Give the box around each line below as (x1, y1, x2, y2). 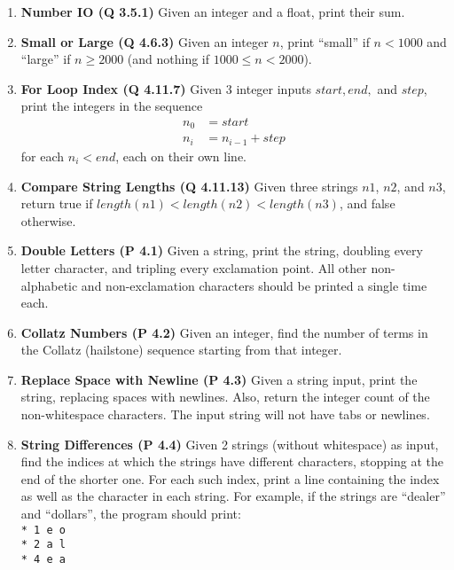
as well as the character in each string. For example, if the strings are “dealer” (20, 487, 446, 505)
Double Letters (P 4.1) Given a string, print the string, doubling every (20, 241, 423, 260)
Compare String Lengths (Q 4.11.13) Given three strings (20, 176, 358, 195)
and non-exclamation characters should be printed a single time (81, 276, 427, 294)
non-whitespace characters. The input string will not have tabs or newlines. (20, 405, 430, 424)
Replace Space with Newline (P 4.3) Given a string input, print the (20, 370, 418, 388)
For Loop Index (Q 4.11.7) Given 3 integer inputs (20, 79, 311, 98)
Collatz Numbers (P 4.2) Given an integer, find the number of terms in (20, 323, 428, 341)
